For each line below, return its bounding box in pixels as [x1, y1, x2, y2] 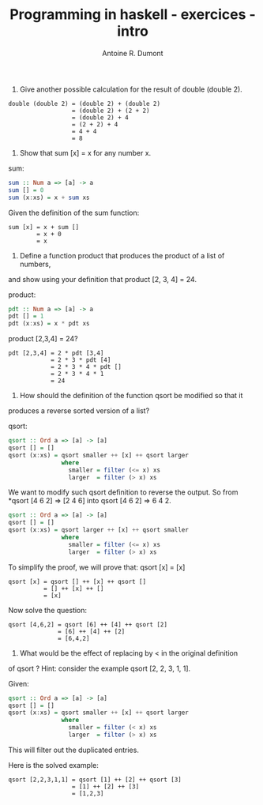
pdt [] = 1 [8, 312, 44, 321]
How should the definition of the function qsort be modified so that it [19, 391, 243, 401]
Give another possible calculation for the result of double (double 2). [19, 85, 242, 94]
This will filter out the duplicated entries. [8, 745, 140, 754]
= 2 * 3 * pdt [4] [50, 356, 111, 364]
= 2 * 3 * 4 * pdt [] [50, 363, 122, 371]
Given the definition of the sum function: [8, 208, 140, 217]
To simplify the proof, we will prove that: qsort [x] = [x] [8, 562, 186, 572]
